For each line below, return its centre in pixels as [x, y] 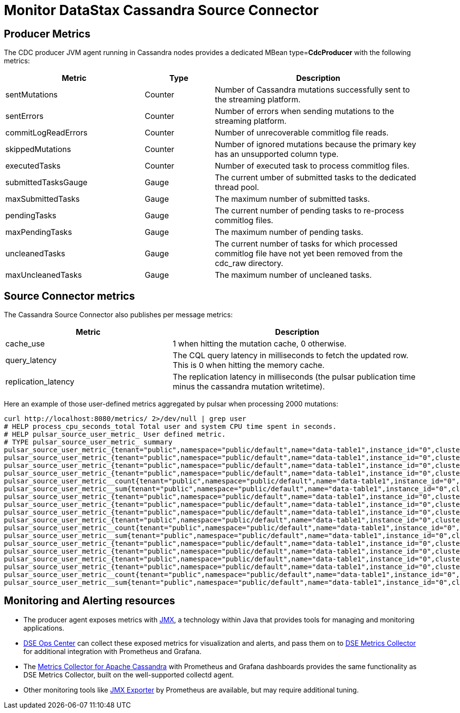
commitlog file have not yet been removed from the [309, 254]
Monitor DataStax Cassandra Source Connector [161, 10]
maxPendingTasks [39, 232]
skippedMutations [38, 149]
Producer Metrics [47, 34]
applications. [44, 628]
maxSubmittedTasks [43, 199]
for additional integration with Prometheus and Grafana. [113, 651]
